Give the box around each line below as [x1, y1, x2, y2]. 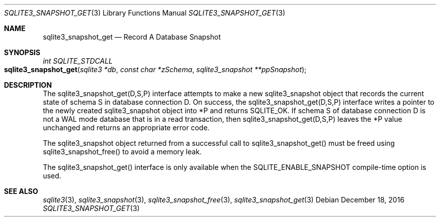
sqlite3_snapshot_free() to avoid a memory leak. [43, 147, 202, 156]
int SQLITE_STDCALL [43, 57, 113, 65]
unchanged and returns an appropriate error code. [43, 123, 210, 132]
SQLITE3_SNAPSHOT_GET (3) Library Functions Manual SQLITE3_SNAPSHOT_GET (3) [4, 9, 285, 17]
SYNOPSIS [4, 48, 41, 57]
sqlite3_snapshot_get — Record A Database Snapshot [43, 33, 221, 41]
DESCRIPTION [4, 81, 52, 89]
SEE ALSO [4, 187, 38, 195]
